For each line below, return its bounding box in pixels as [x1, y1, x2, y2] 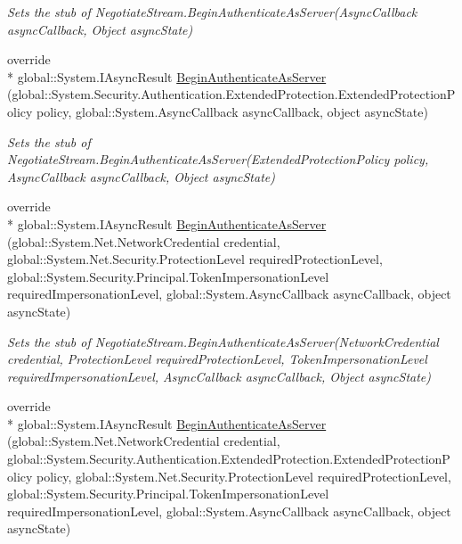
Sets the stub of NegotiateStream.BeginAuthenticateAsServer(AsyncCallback [7, 3, 417, 21]
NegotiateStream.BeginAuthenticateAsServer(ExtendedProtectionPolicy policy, [7, 150, 429, 169]
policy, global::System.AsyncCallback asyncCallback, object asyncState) [36, 102, 428, 120]
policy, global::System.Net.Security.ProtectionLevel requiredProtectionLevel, [36, 466, 451, 485]
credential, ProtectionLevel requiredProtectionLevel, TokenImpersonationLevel [7, 350, 427, 368]
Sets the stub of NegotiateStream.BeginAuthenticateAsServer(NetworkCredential [7, 332, 439, 350]
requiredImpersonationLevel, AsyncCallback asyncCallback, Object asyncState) [7, 367, 432, 385]
